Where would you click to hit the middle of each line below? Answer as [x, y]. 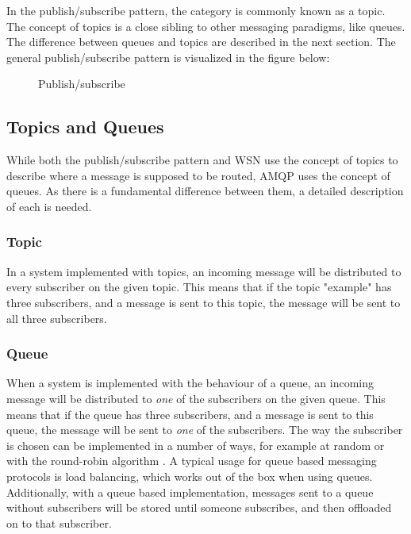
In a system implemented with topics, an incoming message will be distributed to [204, 271]
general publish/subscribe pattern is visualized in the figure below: [168, 57]
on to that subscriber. [59, 522]
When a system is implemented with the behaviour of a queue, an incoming [190, 383]
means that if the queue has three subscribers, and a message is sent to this [190, 414]
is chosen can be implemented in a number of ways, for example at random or [196, 445]
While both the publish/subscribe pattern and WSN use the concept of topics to [202, 160]
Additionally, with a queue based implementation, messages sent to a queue [190, 492]
